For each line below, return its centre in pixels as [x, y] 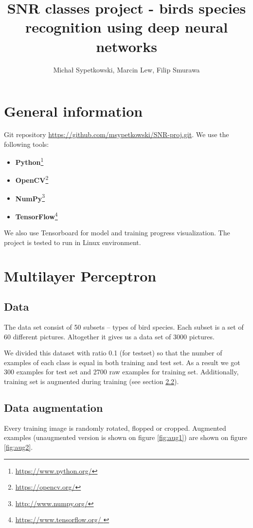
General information [73, 111]
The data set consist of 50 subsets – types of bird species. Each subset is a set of [124, 326]
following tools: [27, 144]
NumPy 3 [30, 197]
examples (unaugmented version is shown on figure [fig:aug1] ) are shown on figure [126, 437]
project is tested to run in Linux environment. [72, 242]
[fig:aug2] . [18, 447]
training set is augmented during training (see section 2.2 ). [91, 381]
